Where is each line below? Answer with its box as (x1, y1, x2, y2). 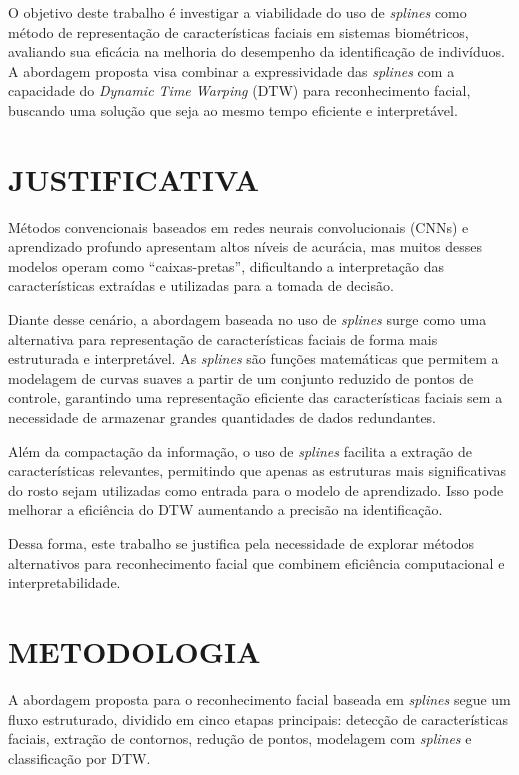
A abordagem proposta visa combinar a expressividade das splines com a (8, 60, 455, 81)
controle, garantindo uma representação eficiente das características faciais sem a (8, 387, 503, 408)
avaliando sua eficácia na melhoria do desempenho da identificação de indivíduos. (8, 41, 505, 62)
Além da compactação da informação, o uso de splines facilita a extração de (8, 440, 473, 461)
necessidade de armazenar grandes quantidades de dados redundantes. (8, 407, 437, 428)
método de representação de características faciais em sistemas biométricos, (8, 21, 469, 42)
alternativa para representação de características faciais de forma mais (8, 328, 438, 349)
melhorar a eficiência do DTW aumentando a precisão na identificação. (8, 499, 443, 520)
